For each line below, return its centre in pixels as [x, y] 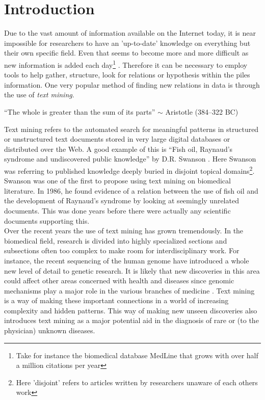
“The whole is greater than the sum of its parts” [80, 111]
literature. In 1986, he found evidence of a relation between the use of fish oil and [131, 190]
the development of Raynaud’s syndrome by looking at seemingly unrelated [122, 201]
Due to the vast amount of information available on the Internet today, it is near [130, 33]
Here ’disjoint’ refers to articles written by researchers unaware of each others [137, 382]
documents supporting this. [47, 220]
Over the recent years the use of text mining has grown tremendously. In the [124, 231]
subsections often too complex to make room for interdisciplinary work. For [122, 250]
